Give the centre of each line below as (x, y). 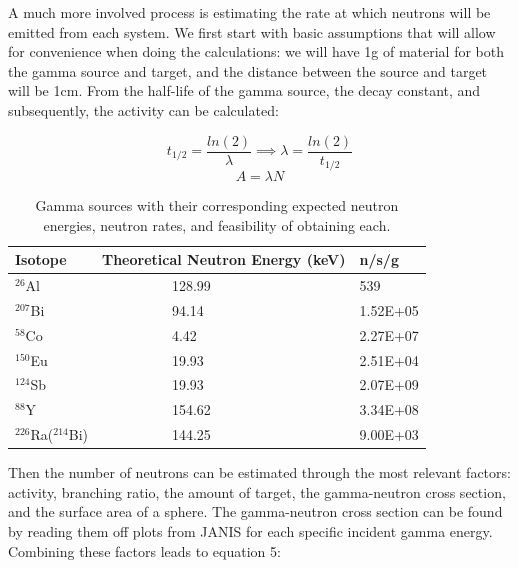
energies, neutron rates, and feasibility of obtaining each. (217, 224)
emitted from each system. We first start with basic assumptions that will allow (252, 31)
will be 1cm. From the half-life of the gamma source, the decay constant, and (244, 90)
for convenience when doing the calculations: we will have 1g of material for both (256, 51)
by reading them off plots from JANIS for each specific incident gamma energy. (250, 531)
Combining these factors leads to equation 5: (144, 550)
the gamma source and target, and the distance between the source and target (248, 70)
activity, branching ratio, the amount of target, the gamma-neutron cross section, (257, 491)
